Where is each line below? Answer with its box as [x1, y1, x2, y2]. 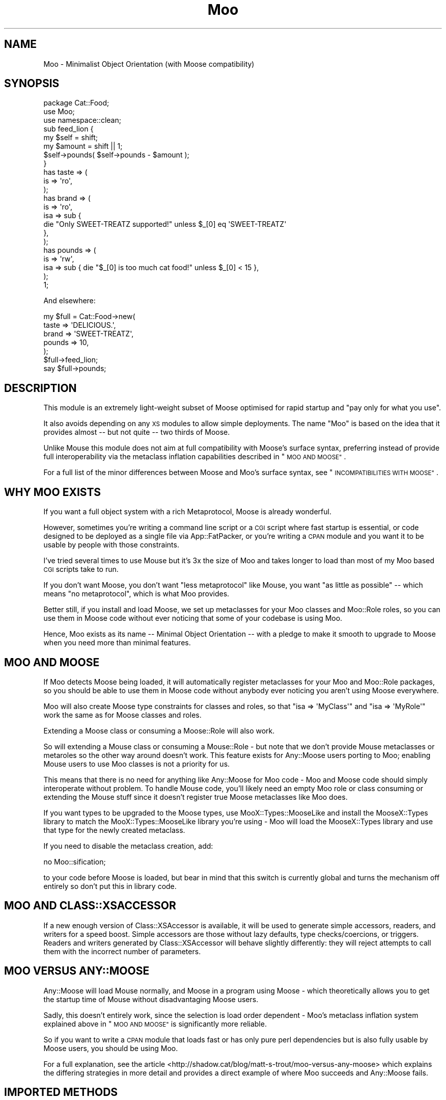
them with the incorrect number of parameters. [43, 947, 201, 956]
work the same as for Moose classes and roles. [43, 710, 202, 719]
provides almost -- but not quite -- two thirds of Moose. [43, 428, 230, 437]
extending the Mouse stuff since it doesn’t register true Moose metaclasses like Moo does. [43, 792, 348, 801]
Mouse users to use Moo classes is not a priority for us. [43, 759, 230, 768]
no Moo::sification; [43, 857, 106, 866]
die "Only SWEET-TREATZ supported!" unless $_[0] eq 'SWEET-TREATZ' [43, 220, 287, 229]
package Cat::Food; [43, 98, 109, 108]
